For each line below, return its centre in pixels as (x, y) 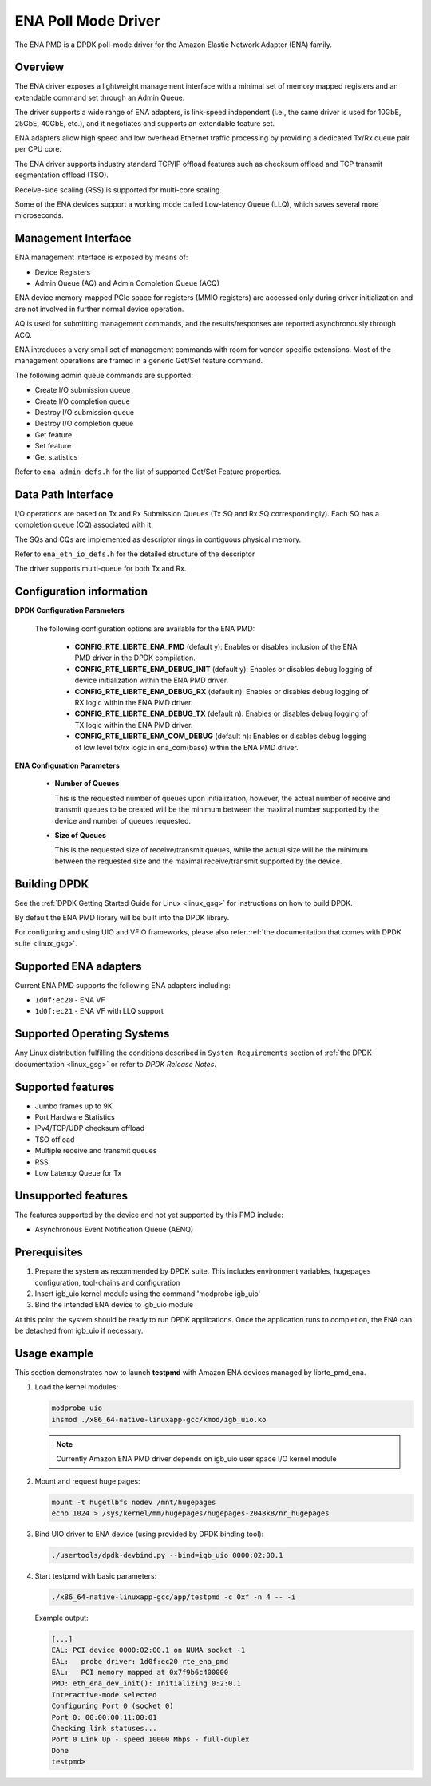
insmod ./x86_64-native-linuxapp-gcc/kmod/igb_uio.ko (159, 1419)
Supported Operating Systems (92, 1034)
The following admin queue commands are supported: (104, 375)
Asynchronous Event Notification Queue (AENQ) (114, 1230)
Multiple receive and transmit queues (96, 1151)
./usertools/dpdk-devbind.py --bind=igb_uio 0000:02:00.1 (167, 1555)
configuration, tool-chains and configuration (107, 1282)
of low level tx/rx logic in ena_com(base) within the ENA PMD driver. (186, 747)
